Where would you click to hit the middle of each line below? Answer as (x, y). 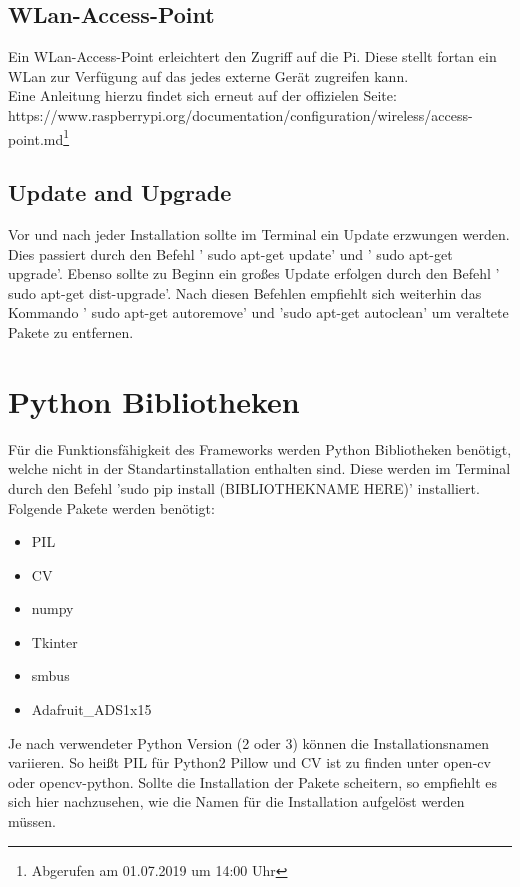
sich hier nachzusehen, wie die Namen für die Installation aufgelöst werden (236, 801)
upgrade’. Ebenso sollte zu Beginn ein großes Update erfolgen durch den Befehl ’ (254, 273)
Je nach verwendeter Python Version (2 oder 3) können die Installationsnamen (249, 742)
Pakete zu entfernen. (71, 332)
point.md (36, 138)
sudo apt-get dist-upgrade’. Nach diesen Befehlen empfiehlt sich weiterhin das (245, 292)
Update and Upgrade (120, 192)
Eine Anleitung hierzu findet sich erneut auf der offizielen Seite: (202, 95)
